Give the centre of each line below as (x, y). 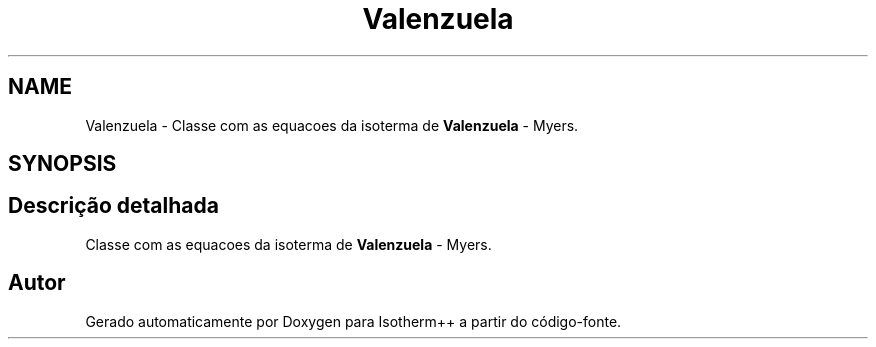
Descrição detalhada (113, 206)
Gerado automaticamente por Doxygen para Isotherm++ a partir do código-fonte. (353, 321)
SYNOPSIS (62, 164)
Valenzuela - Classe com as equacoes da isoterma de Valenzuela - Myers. (332, 125)
